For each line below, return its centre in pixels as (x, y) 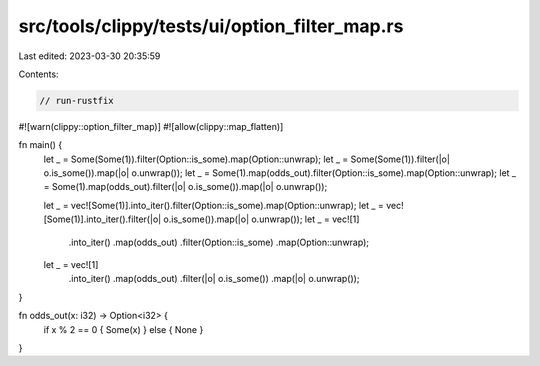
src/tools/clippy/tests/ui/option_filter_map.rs (211, 26)
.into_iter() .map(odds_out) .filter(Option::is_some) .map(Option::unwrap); (219, 242)
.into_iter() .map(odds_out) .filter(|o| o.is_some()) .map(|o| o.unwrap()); (214, 279)
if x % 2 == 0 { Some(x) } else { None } (123, 329)
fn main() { (40, 145)
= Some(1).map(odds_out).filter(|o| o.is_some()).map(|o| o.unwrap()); (185, 187)
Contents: (38, 74)
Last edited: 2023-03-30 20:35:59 (89, 56)
